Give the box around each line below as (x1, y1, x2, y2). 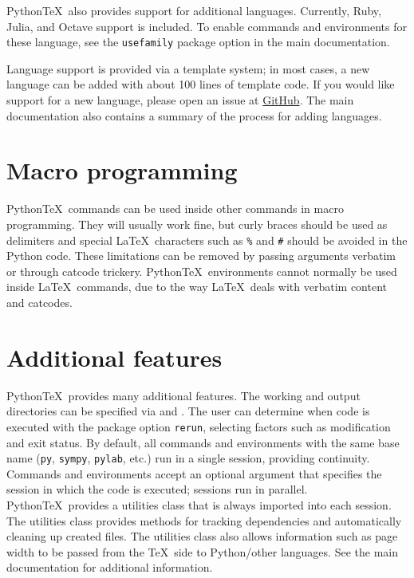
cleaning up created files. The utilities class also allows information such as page (6, 528, 398, 545)
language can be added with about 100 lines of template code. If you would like (6, 76, 395, 92)
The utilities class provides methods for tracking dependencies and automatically (6, 512, 402, 529)
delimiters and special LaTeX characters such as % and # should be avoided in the (6, 231, 408, 248)
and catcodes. (6, 293, 73, 310)
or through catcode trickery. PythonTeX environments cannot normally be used (6, 262, 397, 279)
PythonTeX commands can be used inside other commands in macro (6, 200, 344, 217)
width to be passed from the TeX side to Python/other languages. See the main (6, 543, 398, 560)
